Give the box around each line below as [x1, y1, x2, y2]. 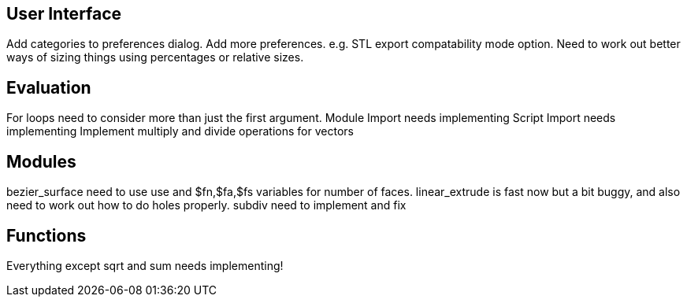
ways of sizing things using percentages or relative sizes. [6, 50, 304, 65]
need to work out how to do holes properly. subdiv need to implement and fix [6, 198, 407, 212]
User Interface [6, 4, 122, 24]
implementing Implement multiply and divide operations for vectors [6, 124, 354, 139]
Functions [6, 225, 87, 246]
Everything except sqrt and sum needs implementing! [6, 258, 284, 272]
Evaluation [6, 77, 91, 98]
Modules [6, 151, 76, 172]
